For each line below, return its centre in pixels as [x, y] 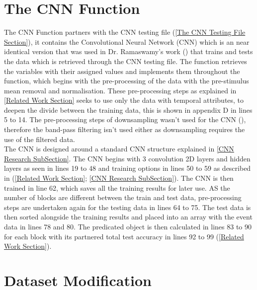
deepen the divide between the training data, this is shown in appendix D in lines [128, 109]
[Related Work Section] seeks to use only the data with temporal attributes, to [124, 100]
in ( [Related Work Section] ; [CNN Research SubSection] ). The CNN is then [119, 178]
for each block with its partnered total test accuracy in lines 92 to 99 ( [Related [124, 236]
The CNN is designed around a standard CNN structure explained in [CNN [119, 149]
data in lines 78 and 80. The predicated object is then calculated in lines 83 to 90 [128, 226]
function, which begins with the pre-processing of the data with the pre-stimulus [127, 81]
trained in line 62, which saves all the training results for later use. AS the [117, 187]
